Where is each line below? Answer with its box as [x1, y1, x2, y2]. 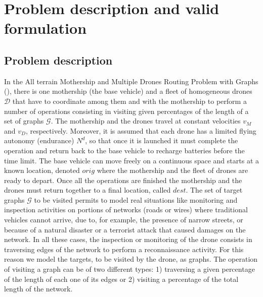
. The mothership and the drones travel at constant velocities [51, 115, 241, 126]
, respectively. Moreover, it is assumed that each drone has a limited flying [25, 125, 256, 136]
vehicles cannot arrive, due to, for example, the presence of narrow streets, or [4, 214, 243, 225]
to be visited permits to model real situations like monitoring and [34, 194, 238, 205]
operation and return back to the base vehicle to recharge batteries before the [4, 145, 245, 155]
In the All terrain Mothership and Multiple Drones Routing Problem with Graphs [4, 76, 258, 86]
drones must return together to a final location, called [4, 185, 171, 195]
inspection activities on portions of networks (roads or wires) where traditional [4, 204, 248, 215]
